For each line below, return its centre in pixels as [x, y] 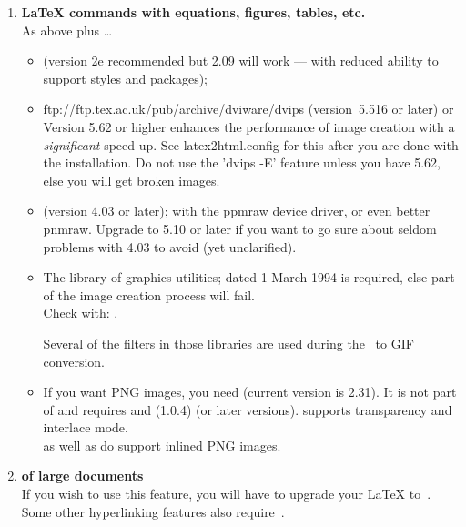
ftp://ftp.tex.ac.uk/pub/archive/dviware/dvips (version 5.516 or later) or [248, 109]
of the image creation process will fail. [149, 294]
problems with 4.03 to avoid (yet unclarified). [170, 246]
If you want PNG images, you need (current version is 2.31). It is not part [250, 392]
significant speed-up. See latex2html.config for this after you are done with [251, 144]
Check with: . [81, 313]
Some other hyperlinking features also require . [153, 511]
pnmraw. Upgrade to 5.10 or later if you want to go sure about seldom [240, 228]
